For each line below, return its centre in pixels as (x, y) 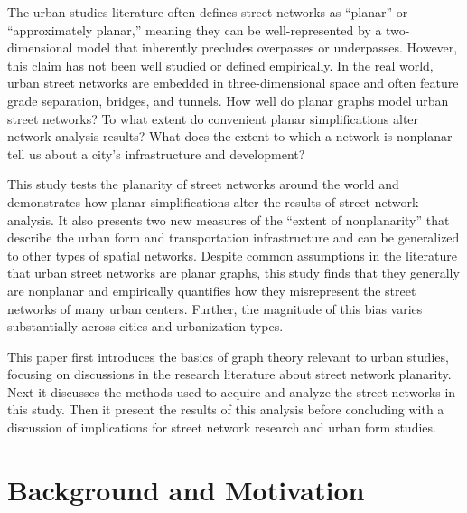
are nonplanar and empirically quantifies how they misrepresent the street (212, 290)
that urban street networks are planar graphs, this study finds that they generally (233, 273)
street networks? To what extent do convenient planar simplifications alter (213, 118)
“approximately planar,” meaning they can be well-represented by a (195, 29)
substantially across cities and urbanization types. (145, 326)
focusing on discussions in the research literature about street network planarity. (229, 374)
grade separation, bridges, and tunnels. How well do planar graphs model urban (228, 100)
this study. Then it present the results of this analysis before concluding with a (226, 409)
